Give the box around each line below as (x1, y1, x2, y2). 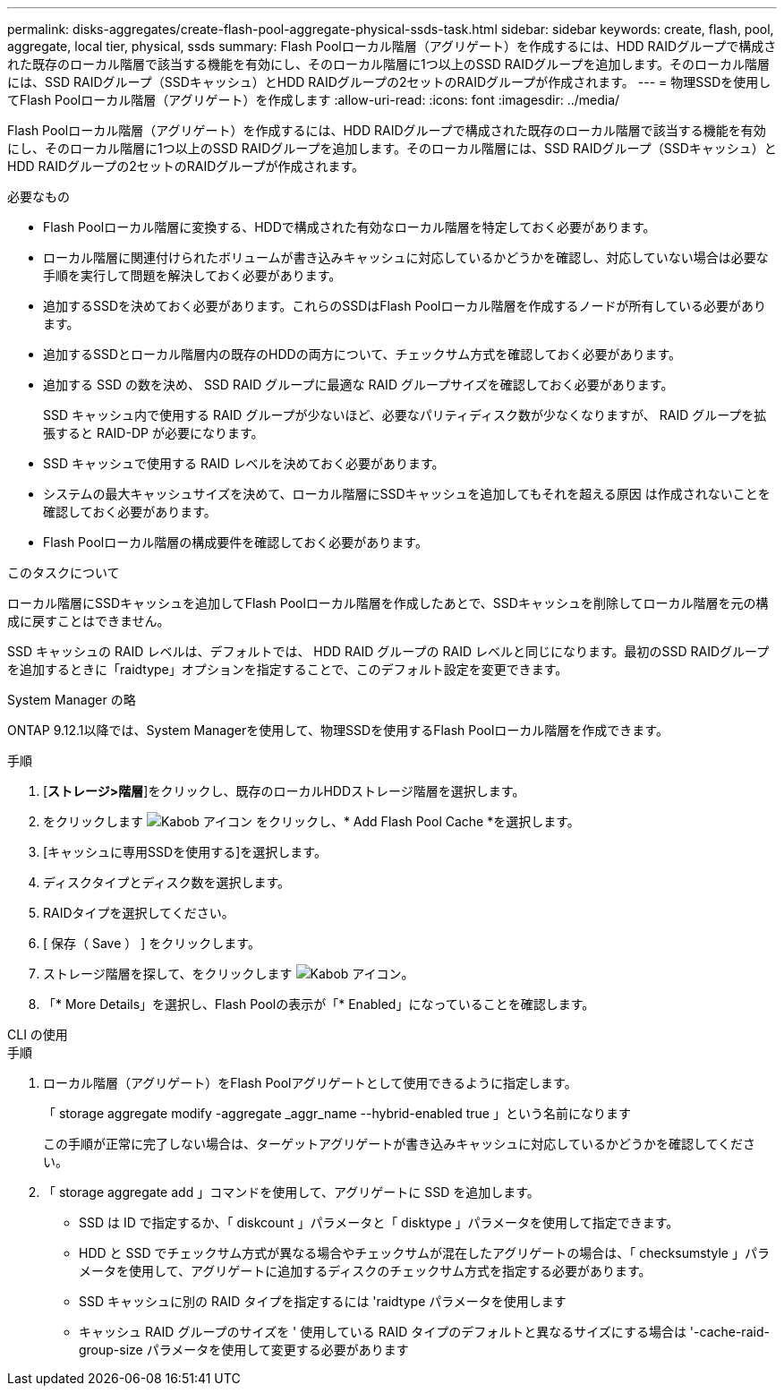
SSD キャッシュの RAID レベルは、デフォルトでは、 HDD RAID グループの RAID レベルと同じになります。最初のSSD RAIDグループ (7, 644, 770, 659)
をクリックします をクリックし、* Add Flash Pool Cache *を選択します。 (43, 814, 580, 829)
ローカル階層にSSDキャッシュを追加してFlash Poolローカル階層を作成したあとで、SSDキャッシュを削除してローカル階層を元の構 (7, 595, 769, 611)
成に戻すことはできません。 (7, 613, 170, 628)
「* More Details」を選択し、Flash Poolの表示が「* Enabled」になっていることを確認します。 (43, 996, 595, 1012)
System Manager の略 (7, 692, 136, 707)
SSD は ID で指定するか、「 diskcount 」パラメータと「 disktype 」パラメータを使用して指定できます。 (79, 1215, 679, 1230)
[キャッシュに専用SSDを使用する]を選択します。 (43, 844, 327, 859)
